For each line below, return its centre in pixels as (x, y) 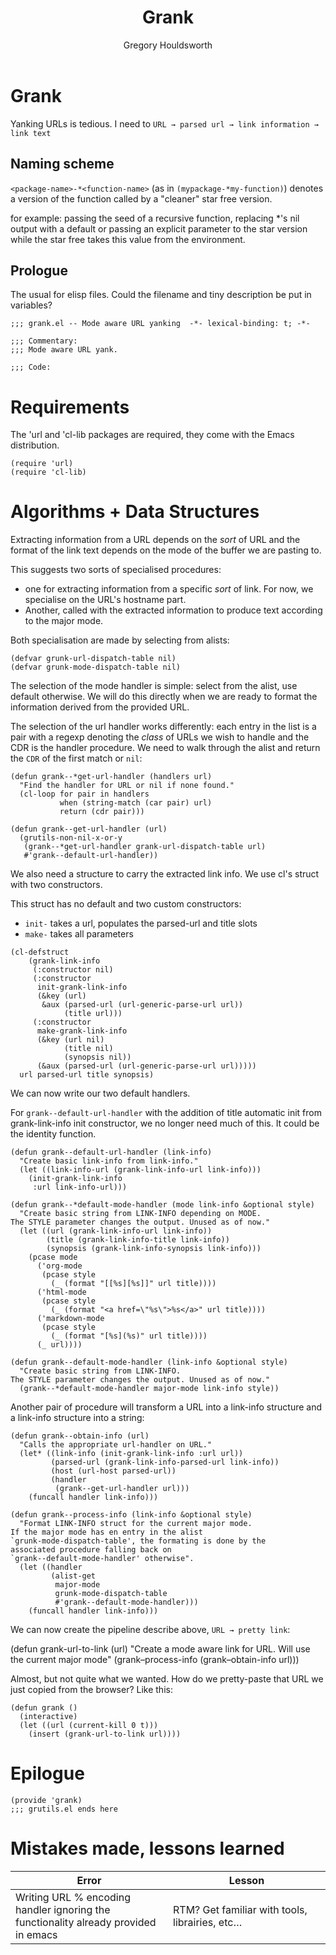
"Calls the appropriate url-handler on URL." (116, 1445)
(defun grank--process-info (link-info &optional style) (131, 1515)
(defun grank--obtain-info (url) (80, 1436)
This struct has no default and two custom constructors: (126, 904)
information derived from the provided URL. (100, 707)
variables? (31, 305)
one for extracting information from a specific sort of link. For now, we (169, 589)
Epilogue (47, 1773)
